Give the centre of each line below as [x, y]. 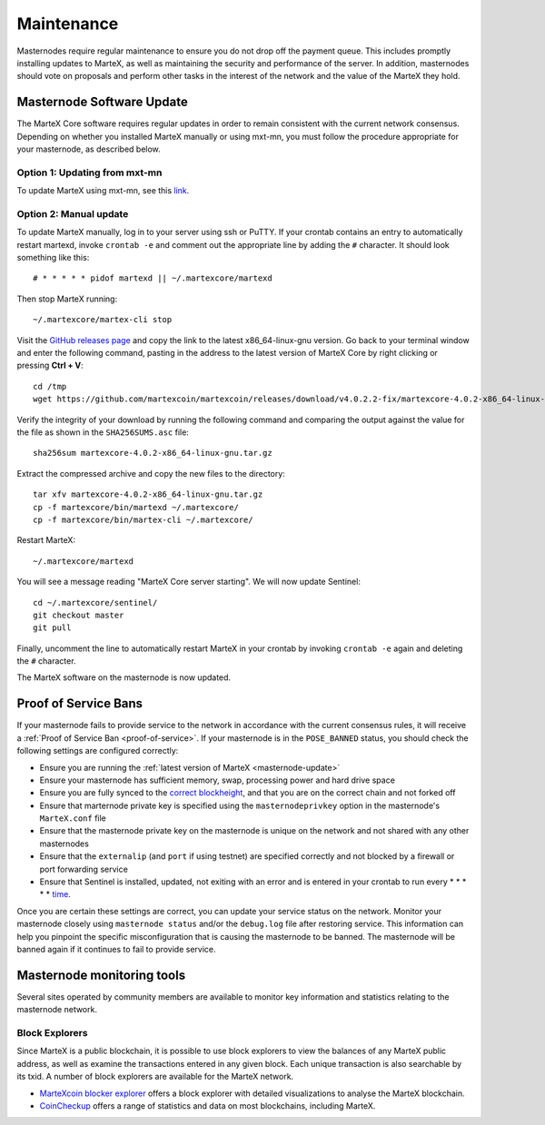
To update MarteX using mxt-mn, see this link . [103, 191]
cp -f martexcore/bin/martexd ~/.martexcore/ [136, 507]
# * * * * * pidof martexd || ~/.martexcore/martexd [153, 278]
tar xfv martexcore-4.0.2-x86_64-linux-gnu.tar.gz [148, 494]
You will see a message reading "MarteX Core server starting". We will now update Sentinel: [188, 582]
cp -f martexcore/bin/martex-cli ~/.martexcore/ [143, 519]
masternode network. [57, 1010]
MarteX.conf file [73, 818]
